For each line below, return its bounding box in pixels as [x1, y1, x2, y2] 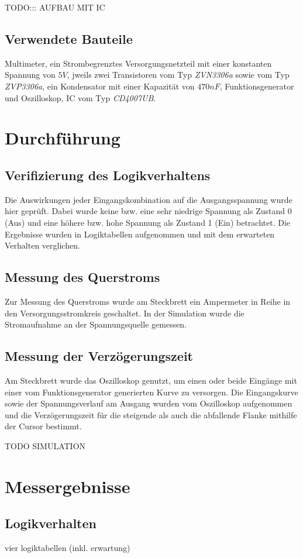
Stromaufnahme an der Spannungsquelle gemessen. [5, 318, 187, 330]
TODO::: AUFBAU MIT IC [5, 1, 105, 13]
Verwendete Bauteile [5, 29, 133, 47]
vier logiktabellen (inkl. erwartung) [5, 542, 130, 554]
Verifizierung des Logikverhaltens [5, 166, 211, 184]
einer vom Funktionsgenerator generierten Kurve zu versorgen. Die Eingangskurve [5, 385, 298, 398]
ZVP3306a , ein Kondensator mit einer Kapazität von [5, 80, 195, 92]
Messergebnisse [5, 474, 130, 498]
